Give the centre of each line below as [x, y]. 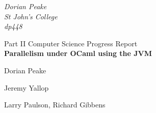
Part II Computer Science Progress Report [71, 43]
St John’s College [31, 16]
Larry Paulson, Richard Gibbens [55, 105]
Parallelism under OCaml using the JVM [78, 53]
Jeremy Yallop [27, 87]
